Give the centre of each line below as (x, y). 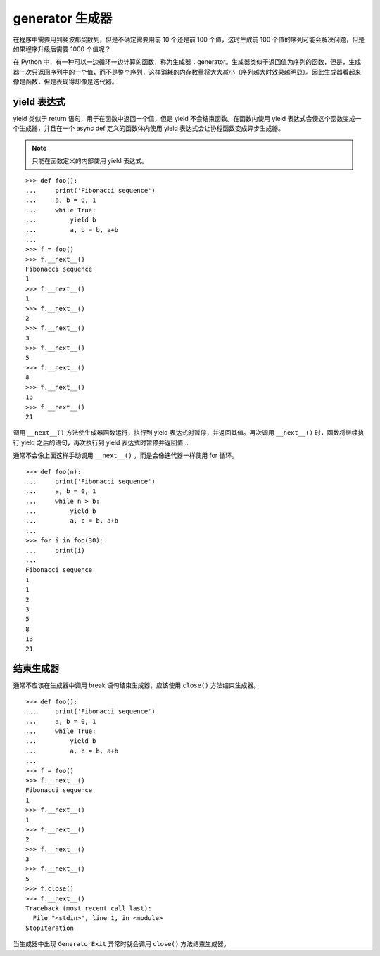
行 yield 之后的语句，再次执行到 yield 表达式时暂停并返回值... (101, 442)
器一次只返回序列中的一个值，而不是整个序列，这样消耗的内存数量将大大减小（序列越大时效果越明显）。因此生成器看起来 (187, 72)
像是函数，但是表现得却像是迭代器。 (65, 82)
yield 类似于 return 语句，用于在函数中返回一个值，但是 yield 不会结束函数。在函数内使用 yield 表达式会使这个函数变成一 (187, 119)
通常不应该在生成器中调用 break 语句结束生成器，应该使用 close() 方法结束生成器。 (137, 685)
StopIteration (50, 928)
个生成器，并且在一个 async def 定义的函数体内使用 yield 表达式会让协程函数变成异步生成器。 (149, 128)
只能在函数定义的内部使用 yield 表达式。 (90, 161)
